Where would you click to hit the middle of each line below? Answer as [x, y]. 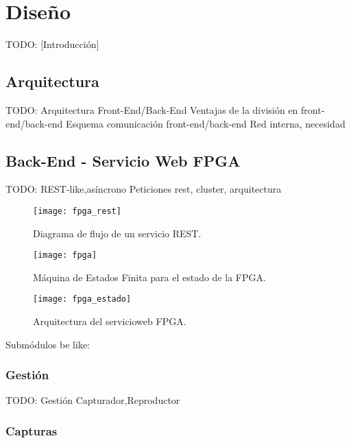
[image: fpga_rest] [77, 211]
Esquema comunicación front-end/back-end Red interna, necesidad [205, 123]
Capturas [32, 430]
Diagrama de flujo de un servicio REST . [117, 233]
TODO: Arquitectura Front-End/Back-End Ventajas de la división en [152, 109]
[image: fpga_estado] [82, 299]
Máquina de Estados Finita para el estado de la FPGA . [149, 277]
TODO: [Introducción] [52, 44]
